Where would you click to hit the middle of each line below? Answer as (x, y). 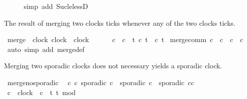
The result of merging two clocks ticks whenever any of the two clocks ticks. (120, 23)
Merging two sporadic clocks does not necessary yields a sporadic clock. (113, 66)
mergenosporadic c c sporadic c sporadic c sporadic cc (101, 82)
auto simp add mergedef (46, 49)
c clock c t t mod (41, 92)
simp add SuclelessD (56, 6)
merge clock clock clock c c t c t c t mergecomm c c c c (125, 39)
